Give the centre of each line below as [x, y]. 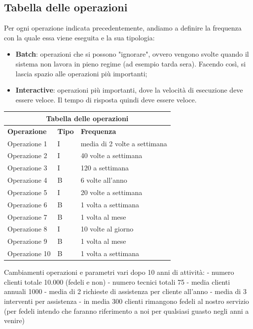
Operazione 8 [27, 229]
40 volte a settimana [111, 155]
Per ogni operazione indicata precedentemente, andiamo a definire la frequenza [123, 28]
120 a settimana [105, 168]
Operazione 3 [27, 168]
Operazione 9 [27, 241]
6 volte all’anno [104, 180]
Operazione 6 [27, 204]
